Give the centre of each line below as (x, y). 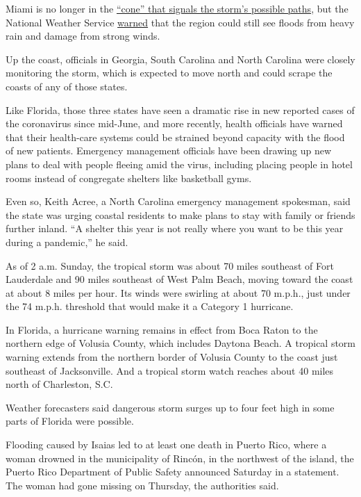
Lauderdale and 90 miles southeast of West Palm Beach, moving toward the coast (179, 279)
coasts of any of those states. (67, 86)
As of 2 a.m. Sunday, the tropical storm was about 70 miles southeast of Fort (170, 265)
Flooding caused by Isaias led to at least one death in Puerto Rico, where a (166, 445)
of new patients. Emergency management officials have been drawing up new (168, 150)
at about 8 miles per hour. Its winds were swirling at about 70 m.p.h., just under (178, 292)
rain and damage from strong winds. (83, 36)
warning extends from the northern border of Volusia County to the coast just (172, 357)
